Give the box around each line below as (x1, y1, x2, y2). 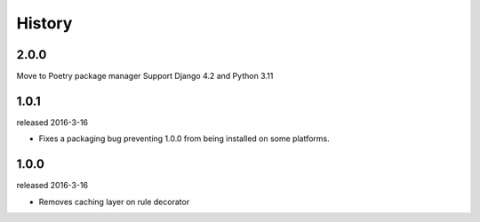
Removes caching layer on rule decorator (38, 196, 190, 207)
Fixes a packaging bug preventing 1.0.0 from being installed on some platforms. (38, 133, 331, 144)
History (16, 13, 73, 33)
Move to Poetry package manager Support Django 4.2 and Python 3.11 (16, 71, 274, 82)
